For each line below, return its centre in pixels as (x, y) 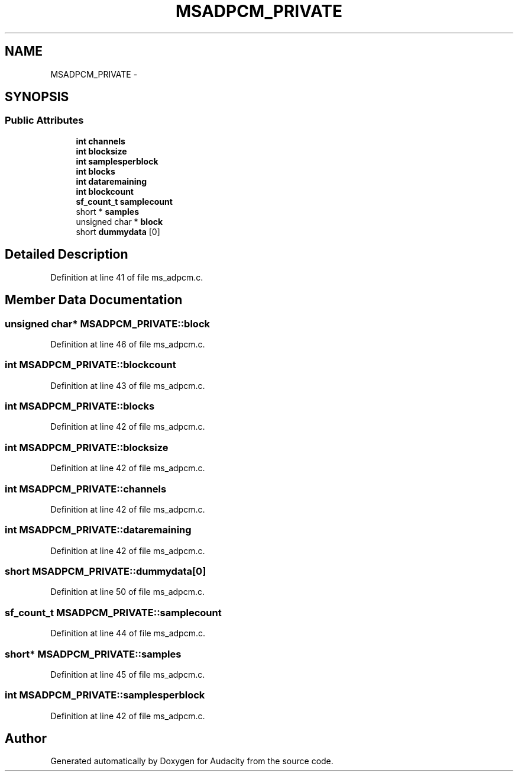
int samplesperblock (117, 161)
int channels (101, 141)
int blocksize (101, 151)
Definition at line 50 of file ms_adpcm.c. (128, 592)
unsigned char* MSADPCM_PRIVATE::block (108, 323)
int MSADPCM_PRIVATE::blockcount (90, 365)
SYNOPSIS (37, 97)
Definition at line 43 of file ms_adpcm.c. (128, 385)
